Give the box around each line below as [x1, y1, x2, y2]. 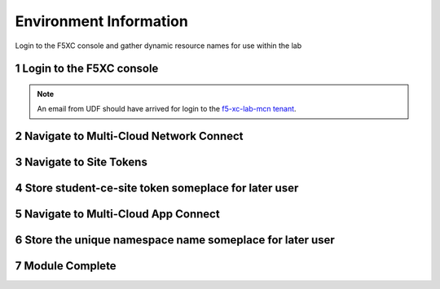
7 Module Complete [15, 259, 117, 273]
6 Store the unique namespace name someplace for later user [15, 233, 336, 247]
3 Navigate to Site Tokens [15, 155, 148, 169]
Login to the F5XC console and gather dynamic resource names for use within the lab [15, 41, 302, 50]
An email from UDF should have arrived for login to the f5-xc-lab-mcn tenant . [37, 104, 297, 114]
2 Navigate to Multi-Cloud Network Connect [15, 129, 244, 143]
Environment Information [15, 12, 189, 30]
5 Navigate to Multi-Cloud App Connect [15, 208, 220, 221]
